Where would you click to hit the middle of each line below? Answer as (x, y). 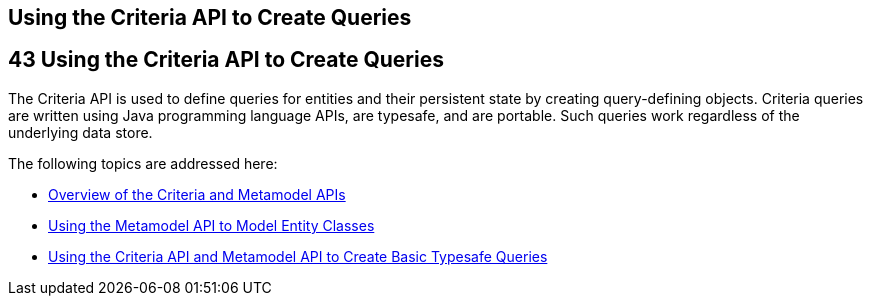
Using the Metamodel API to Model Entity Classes (211, 225)
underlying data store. (80, 132)
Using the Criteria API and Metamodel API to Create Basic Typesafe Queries (298, 256)
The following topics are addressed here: (143, 163)
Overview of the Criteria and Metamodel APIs (197, 194)
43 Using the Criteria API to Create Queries (226, 60)
